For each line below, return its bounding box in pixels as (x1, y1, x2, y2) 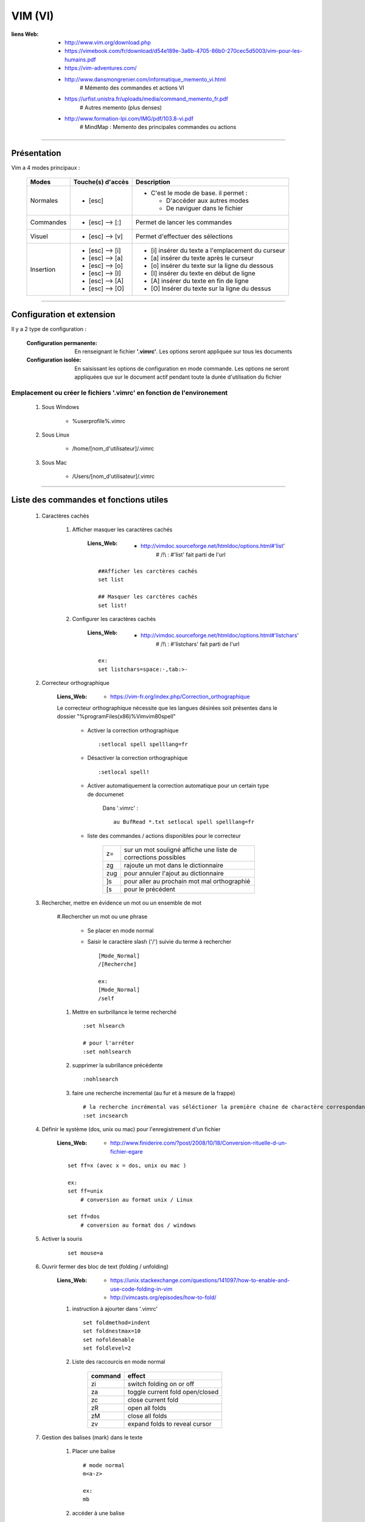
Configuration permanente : (26, 339, 97, 346)
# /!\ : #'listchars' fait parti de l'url (156, 640, 240, 648)
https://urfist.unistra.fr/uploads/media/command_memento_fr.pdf (64, 95, 228, 103)
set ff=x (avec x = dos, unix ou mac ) (68, 1162, 187, 1169)
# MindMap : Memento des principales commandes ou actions (80, 124, 237, 131)
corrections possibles (123, 853, 186, 861)
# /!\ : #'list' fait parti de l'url (156, 551, 226, 558)
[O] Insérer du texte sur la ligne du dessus (151, 284, 271, 292)
